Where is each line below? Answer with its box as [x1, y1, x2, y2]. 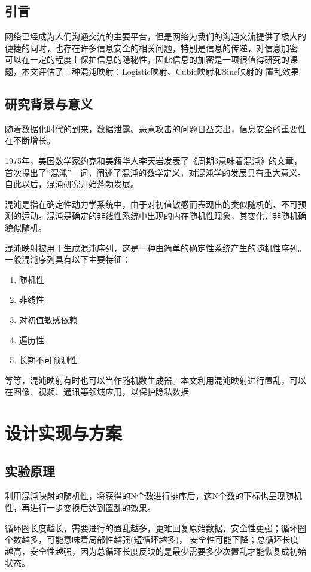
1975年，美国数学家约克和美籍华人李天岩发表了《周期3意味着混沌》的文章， [5, 154, 302, 166]
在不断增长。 [5, 134, 55, 147]
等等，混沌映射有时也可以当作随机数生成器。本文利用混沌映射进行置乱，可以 [5, 373, 306, 386]
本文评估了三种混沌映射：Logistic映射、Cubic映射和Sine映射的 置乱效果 [21, 65, 299, 77]
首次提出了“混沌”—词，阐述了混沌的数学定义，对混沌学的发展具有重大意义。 [5, 166, 306, 178]
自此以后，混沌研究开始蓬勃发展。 [5, 178, 139, 190]
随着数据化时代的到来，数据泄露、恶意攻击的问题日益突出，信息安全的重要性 [5, 122, 306, 135]
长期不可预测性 [19, 354, 78, 366]
